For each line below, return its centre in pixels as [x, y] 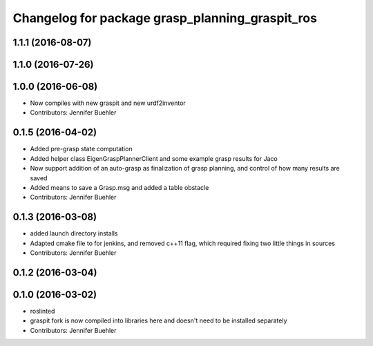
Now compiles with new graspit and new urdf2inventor [108, 103]
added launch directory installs [74, 233]
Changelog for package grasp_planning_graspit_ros [165, 18]
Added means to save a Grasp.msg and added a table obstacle [119, 187]
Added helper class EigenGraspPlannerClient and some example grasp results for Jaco [154, 158]
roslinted [42, 311]
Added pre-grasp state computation [81, 149]
